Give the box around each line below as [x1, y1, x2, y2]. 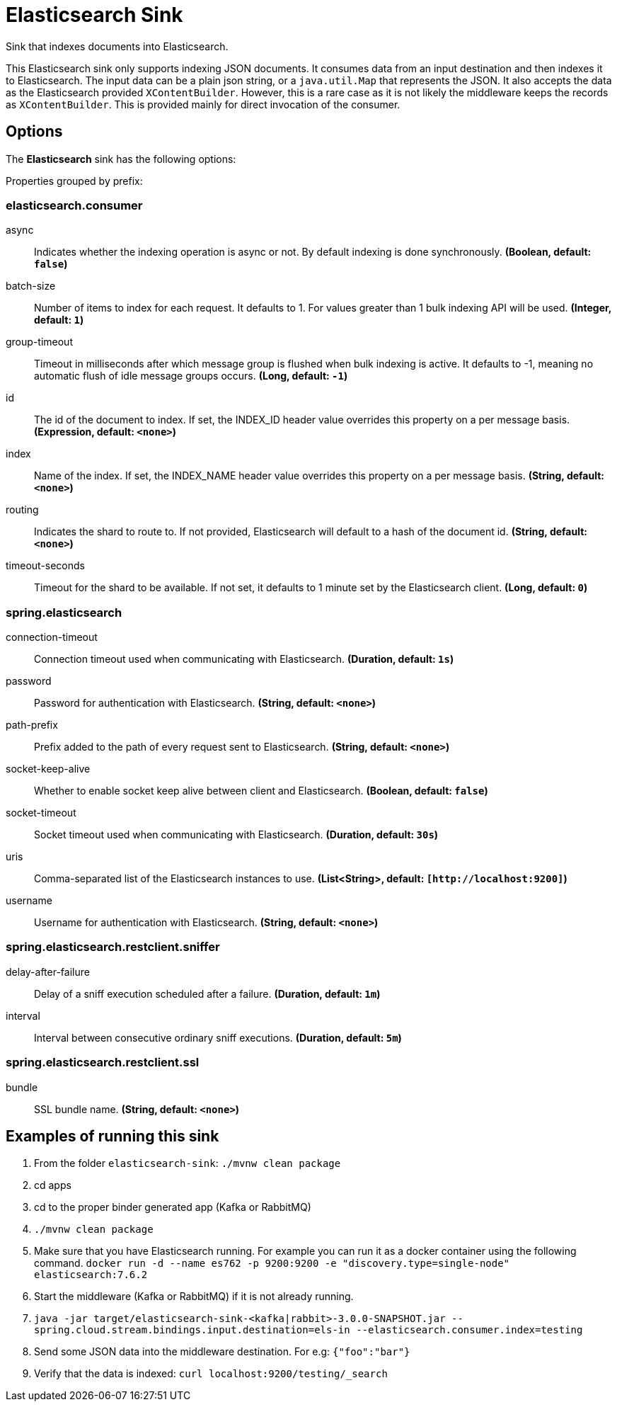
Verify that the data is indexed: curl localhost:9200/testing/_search [34, 1367, 388, 1380]
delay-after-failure [6, 965, 90, 978]
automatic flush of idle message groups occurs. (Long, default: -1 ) [34, 370, 348, 382]
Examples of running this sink [6, 1127, 219, 1146]
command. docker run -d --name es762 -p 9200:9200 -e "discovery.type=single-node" [34, 1257, 510, 1270]
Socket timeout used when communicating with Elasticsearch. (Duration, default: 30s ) [34, 828, 439, 841]
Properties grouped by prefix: [6, 174, 143, 187]
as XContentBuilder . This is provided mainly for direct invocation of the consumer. [6, 98, 400, 110]
